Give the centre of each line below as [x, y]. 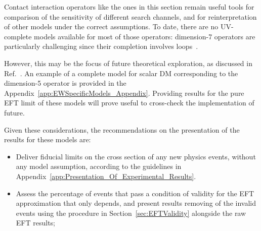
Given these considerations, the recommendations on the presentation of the [122, 129]
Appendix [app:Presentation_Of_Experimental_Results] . [106, 176]
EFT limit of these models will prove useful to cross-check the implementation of [129, 103]
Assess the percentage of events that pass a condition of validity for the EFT [135, 193]
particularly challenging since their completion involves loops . [101, 46]
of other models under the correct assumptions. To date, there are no [111, 26]
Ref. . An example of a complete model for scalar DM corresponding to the [121, 73]
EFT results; [35, 223]
